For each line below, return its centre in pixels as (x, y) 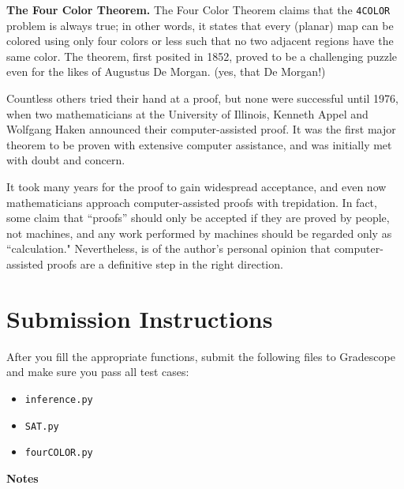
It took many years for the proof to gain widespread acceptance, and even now (196, 186)
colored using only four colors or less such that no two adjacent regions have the (200, 41)
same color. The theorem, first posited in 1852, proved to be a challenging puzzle (202, 56)
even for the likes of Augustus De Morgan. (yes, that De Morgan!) (166, 71)
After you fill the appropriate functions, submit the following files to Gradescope (201, 356)
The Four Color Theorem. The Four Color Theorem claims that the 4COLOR (198, 9)
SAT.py (42, 426)
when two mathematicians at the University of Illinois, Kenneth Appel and (187, 113)
